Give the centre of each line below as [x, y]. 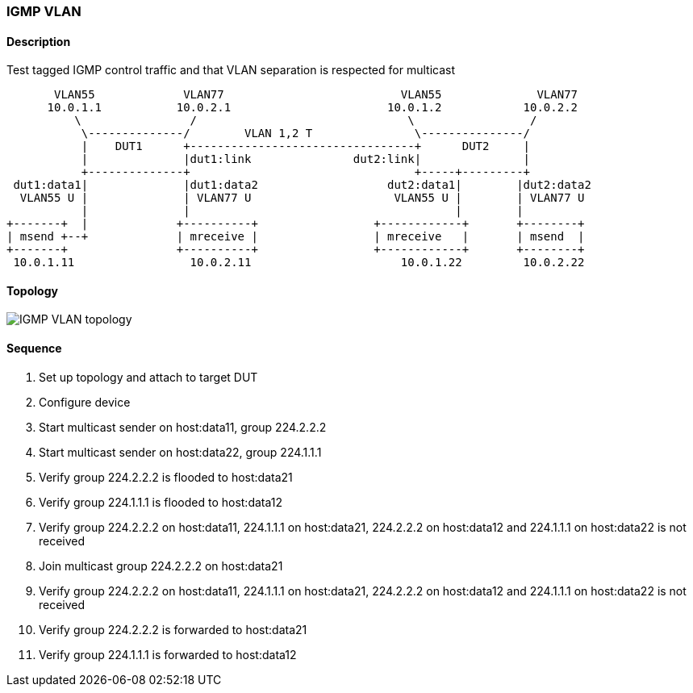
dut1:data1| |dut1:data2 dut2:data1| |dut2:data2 [302, 185]
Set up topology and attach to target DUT [148, 377]
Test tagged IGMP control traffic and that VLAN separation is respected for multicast [231, 70]
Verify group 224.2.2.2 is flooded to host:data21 [166, 477]
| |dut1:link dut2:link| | [306, 159]
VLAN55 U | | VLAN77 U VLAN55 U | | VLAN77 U [302, 198]
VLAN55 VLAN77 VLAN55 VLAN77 [316, 95]
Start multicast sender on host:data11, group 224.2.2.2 [183, 427]
